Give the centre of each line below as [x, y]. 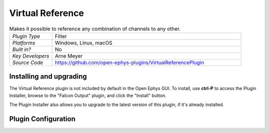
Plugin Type [26, 36]
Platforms [24, 42]
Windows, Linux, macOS [83, 42]
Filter [61, 36]
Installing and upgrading [48, 77]
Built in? [21, 49]
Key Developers [31, 56]
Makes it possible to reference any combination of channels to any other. [95, 28]
